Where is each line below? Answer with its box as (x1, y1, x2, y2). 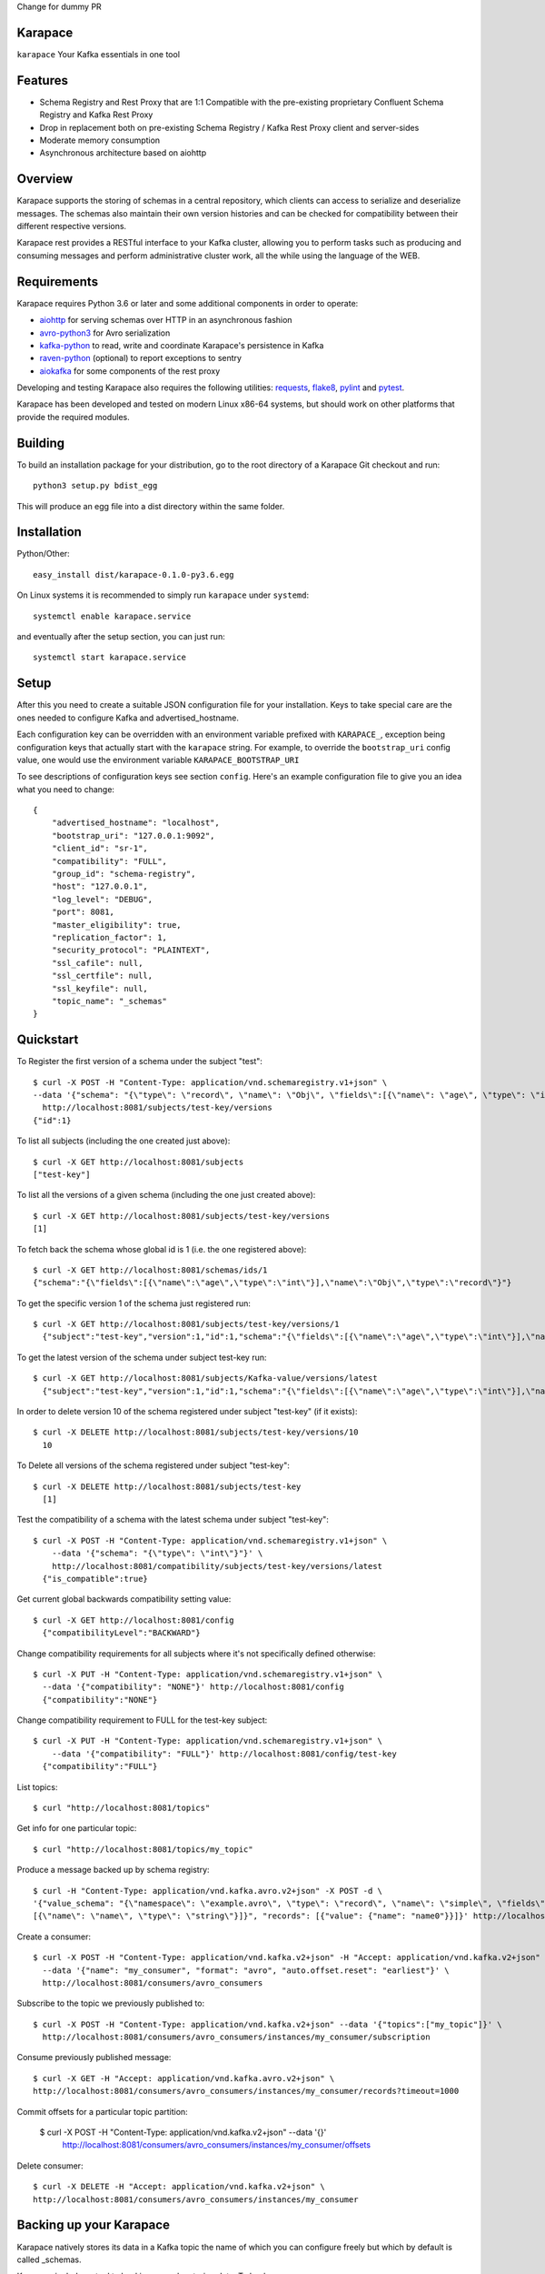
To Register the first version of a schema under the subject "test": (16, 1056, 263, 1067)
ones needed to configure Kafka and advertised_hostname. (16, 712, 240, 723)
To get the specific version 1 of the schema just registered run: (16, 1297, 252, 1309)
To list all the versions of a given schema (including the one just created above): (16, 1190, 316, 1201)
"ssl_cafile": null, (51, 958, 144, 968)
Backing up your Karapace (16, 2218, 170, 2233)
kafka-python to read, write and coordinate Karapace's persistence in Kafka (39, 339, 324, 350)
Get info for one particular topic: (16, 1823, 137, 1834)
